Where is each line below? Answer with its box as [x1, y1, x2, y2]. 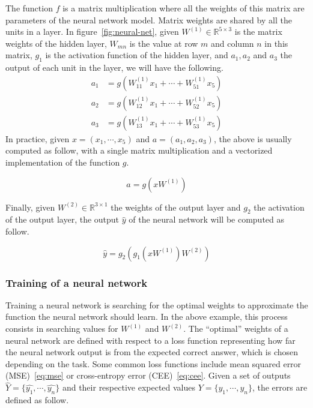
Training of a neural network [5, 275, 148, 290]
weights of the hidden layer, [5, 37, 107, 49]
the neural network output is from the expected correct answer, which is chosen [5, 346, 299, 358]
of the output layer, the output [5, 213, 120, 226]
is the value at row [129, 37, 198, 49]
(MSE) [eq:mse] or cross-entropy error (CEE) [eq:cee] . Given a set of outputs [5, 369, 291, 382]
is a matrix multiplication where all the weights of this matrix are [62, 2, 305, 14]
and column [211, 37, 254, 49]
